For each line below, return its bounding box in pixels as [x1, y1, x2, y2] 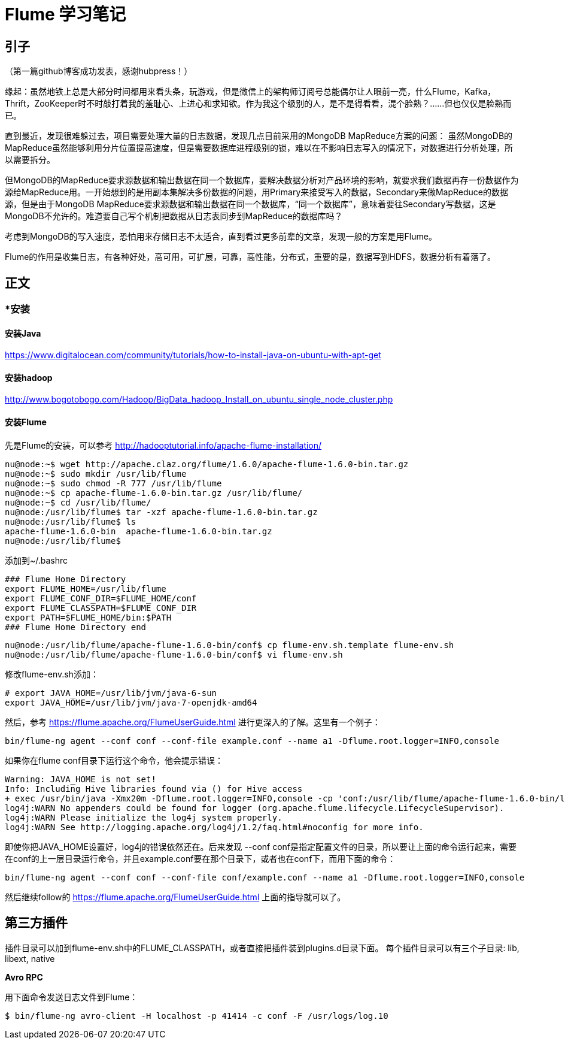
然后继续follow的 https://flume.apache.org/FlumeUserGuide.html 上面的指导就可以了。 [5, 891, 346, 902]
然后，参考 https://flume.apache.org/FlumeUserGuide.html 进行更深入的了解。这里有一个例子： [5, 716, 381, 727]
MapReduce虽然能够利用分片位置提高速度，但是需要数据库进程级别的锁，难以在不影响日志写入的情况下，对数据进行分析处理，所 [5, 143, 514, 153]
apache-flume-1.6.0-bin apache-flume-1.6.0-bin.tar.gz [5, 526, 272, 536]
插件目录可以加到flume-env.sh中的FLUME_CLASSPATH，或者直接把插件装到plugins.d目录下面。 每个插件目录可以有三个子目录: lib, [5, 942, 520, 953]
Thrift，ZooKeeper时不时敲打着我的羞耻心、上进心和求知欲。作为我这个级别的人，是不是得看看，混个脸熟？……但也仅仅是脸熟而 [5, 98, 512, 109]
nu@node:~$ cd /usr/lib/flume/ [5, 497, 151, 507]
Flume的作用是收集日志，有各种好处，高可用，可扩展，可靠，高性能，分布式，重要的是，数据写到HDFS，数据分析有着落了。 [5, 252, 496, 262]
